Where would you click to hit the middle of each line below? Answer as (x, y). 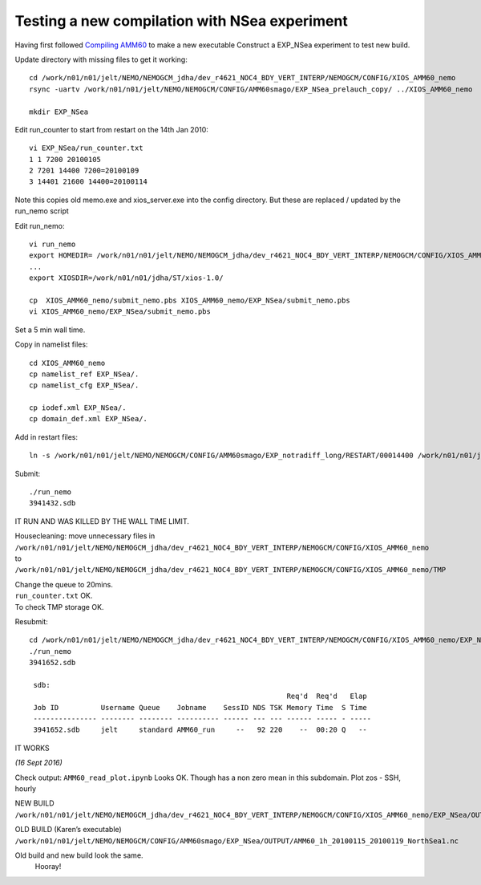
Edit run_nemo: (40, 225)
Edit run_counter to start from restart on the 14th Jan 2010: (111, 129)
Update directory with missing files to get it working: (101, 59)
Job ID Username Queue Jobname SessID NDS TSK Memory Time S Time (200, 707)
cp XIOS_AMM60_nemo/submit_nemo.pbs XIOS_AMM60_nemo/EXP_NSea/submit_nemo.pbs (190, 300)
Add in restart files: (46, 436)
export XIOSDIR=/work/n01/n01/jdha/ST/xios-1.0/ (126, 278)
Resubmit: (31, 621)
